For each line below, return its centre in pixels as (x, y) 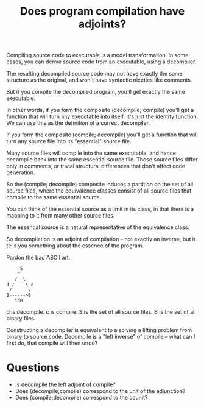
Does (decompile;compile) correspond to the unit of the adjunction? (100, 391)
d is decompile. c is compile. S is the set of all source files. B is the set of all (101, 312)
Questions (33, 368)
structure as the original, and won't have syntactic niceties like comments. (99, 80)
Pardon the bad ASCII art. (38, 258)
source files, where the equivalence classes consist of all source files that (99, 191)
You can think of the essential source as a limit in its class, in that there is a (100, 209)
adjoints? (102, 24)
